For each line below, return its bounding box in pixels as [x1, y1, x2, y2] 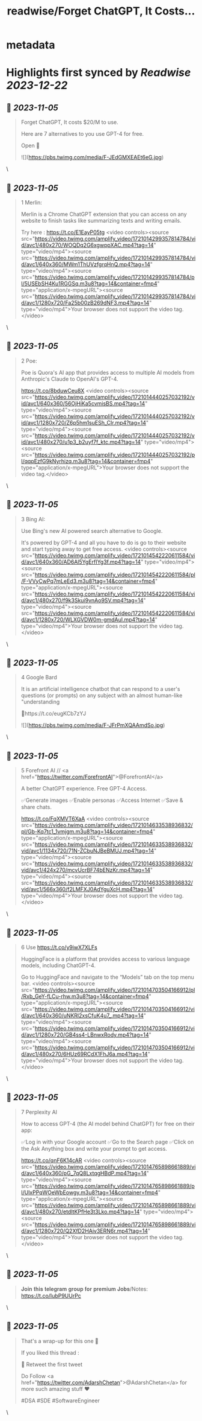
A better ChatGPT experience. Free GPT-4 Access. [20, 785, 147, 792]
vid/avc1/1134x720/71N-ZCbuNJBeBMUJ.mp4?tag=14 [20, 847, 155, 854]
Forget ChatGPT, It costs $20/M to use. [20, 119, 118, 126]
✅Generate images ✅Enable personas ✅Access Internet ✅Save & [20, 796, 183, 804]
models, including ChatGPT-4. [20, 962, 96, 969]
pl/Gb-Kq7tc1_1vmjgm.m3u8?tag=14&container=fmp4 [20, 828, 153, 835]
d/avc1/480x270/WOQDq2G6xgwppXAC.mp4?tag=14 [20, 241, 155, 249]
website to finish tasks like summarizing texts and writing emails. [20, 217, 182, 224]
